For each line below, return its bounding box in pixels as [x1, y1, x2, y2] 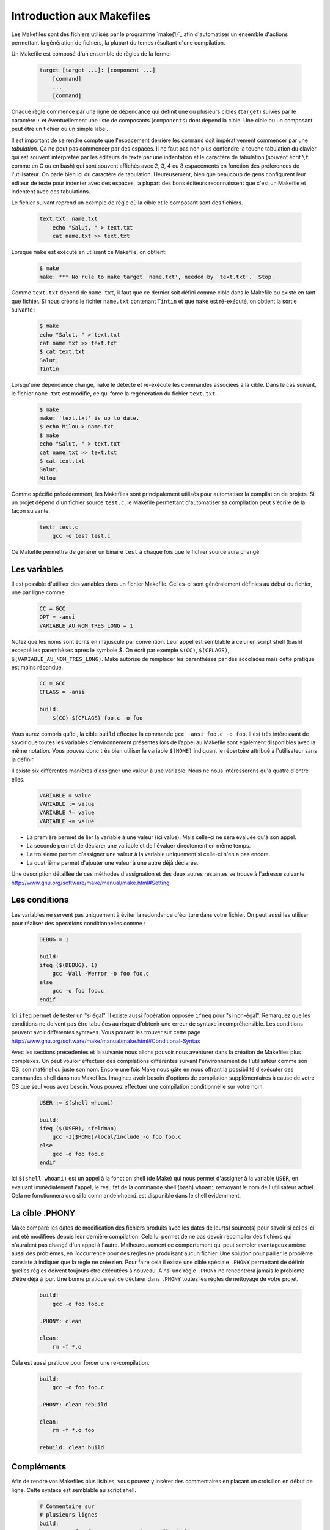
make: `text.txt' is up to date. [39, 414, 140, 422]
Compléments [11, 1461, 67, 1472]
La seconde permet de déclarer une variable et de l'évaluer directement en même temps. [26, 842, 251, 849]
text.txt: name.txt [39, 215, 98, 223]
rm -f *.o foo [52, 1427, 95, 1434]
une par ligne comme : [11, 589, 68, 596]
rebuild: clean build [39, 1444, 105, 1450]
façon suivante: [11, 507, 51, 515]
